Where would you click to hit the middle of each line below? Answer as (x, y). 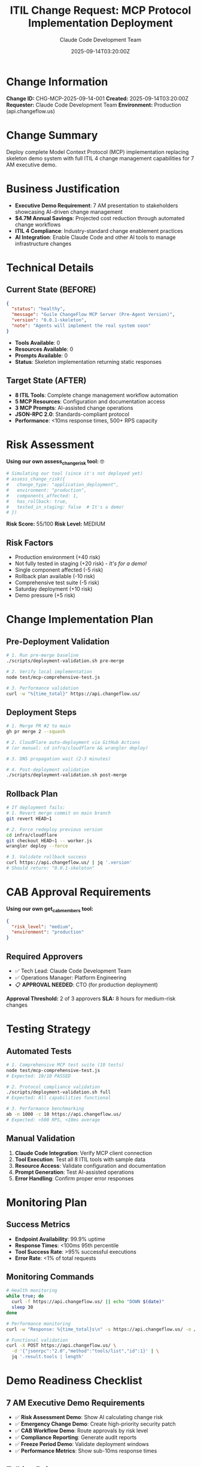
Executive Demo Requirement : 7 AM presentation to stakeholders (96, 205)
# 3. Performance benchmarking (45, 1109)
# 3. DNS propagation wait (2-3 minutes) (59, 759)
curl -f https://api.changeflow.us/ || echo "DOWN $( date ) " (88, 1302)
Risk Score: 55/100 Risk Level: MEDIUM (56, 524)
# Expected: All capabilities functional (59, 1098)
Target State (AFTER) (46, 381)
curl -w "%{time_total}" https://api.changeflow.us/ (73, 694)
